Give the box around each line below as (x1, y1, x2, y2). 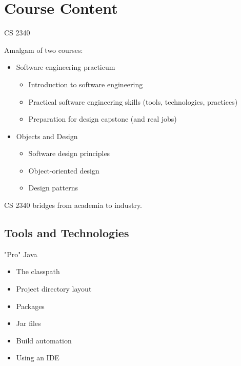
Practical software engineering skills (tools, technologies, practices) (28, 96, 238, 107)
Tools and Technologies (4, 225, 129, 241)
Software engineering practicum (16, 62, 115, 72)
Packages (16, 300, 45, 311)
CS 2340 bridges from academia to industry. (4, 200, 143, 210)
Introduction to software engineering (28, 79, 143, 89)
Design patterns (28, 182, 78, 193)
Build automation (16, 335, 72, 345)
